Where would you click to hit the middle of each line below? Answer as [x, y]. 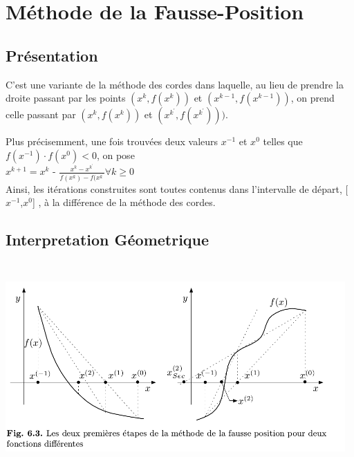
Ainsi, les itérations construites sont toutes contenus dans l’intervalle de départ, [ [177, 188]
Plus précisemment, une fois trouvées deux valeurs [112, 141]
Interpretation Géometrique [108, 240]
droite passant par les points [66, 98]
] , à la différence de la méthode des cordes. [124, 202]
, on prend [313, 98]
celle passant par [41, 114]
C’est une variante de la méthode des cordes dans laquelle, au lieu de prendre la [175, 84]
